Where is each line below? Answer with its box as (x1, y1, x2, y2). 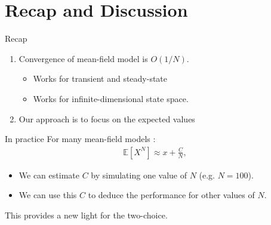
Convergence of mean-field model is (19, 52, 148, 64)
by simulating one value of (91, 168, 187, 181)
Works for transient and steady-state (33, 72, 168, 85)
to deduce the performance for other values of (88, 189, 255, 201)
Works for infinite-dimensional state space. (33, 92, 189, 104)
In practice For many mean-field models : (5, 132, 156, 145)
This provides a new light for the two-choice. (5, 208, 168, 221)
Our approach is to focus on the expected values (19, 112, 195, 125)
